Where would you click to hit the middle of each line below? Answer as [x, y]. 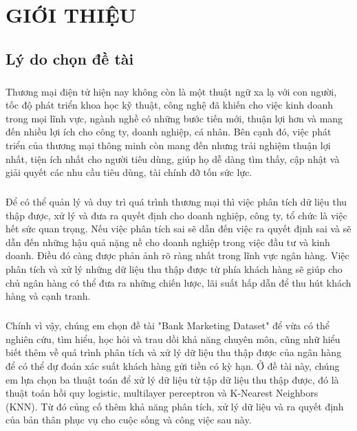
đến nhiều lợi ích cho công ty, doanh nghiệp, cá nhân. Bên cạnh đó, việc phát [169, 132]
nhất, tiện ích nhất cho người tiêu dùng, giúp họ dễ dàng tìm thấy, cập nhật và [173, 158]
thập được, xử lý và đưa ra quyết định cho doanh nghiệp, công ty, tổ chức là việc [176, 215]
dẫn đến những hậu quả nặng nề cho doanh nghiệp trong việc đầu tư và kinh [168, 242]
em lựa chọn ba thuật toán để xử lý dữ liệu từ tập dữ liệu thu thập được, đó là [172, 379]
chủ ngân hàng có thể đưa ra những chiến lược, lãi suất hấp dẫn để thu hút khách [178, 282]
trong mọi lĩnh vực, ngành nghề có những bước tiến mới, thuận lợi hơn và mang [174, 118]
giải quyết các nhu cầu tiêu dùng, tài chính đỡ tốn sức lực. [129, 172]
